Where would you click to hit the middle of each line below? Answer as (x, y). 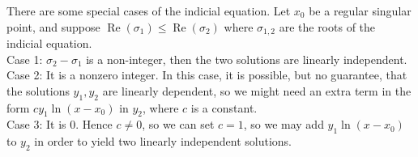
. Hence (94, 124)
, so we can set (178, 124)
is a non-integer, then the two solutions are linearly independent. (247, 59)
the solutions (38, 90)
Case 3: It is (36, 124)
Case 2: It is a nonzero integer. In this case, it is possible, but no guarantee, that (207, 75)
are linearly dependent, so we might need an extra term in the (257, 90)
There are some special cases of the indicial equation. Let (149, 11)
